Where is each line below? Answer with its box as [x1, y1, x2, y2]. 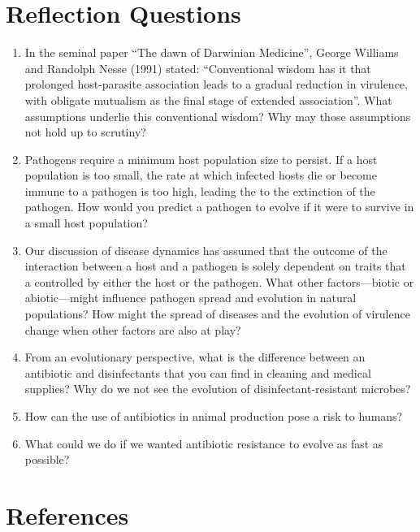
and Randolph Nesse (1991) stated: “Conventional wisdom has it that [24, 59, 371, 76]
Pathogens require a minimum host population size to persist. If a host [24, 150, 378, 167]
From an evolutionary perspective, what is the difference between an [24, 348, 366, 365]
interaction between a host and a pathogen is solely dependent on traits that [24, 257, 406, 275]
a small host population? [24, 214, 148, 231]
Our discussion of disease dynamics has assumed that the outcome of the [24, 241, 388, 258]
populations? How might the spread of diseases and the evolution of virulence [24, 305, 410, 322]
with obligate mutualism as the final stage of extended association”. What [24, 91, 392, 108]
